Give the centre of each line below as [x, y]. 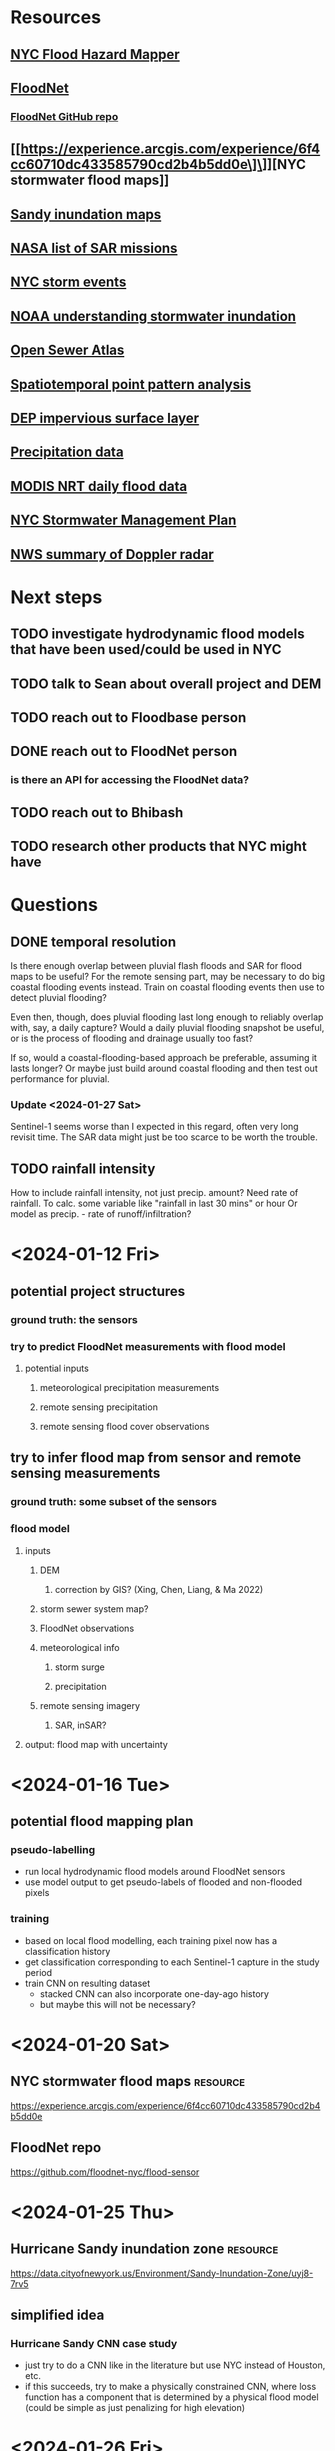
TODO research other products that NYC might [158, 846]
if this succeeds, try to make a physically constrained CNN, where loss [170, 2387]
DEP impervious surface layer [105, 418]
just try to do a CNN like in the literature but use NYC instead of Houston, [175, 2365]
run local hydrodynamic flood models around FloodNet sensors [155, 1872]
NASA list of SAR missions [94, 248]
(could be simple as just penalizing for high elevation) [135, 2408]
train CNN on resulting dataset [87, 1983]
